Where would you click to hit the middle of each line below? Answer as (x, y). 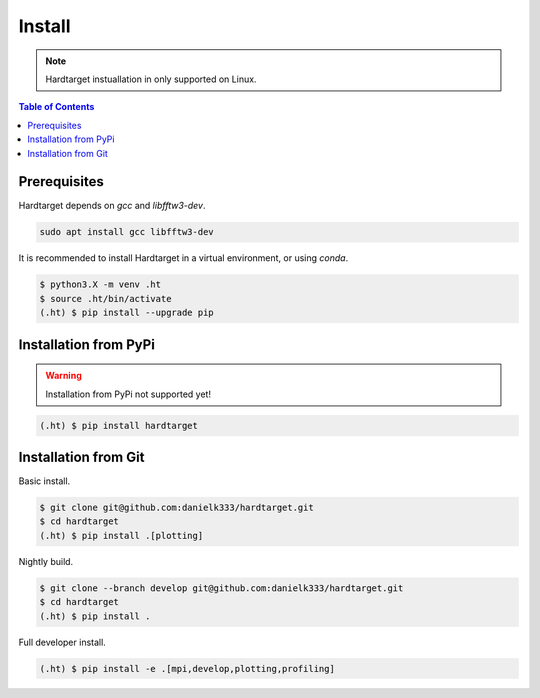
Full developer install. (62, 642)
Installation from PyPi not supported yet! (128, 394)
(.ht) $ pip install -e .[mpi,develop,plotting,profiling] (187, 668)
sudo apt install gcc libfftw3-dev (126, 232)
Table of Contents (56, 107)
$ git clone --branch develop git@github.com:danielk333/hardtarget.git (221, 588)
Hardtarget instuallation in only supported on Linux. (151, 79)
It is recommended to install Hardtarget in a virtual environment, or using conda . (183, 258)
